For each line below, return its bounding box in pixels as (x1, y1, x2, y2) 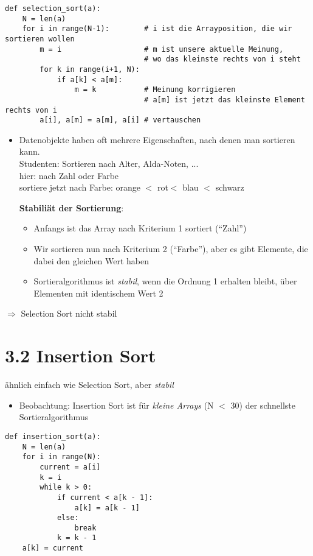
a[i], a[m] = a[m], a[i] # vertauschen (40, 116, 201, 125)
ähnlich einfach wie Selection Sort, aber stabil (5, 378, 174, 391)
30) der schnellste (230, 398, 295, 411)
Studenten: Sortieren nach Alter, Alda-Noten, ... (19, 157, 199, 170)
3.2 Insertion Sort (5, 343, 156, 368)
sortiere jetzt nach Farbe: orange (19, 181, 140, 194)
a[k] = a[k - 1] (74, 503, 140, 512)
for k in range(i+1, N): (40, 65, 140, 74)
